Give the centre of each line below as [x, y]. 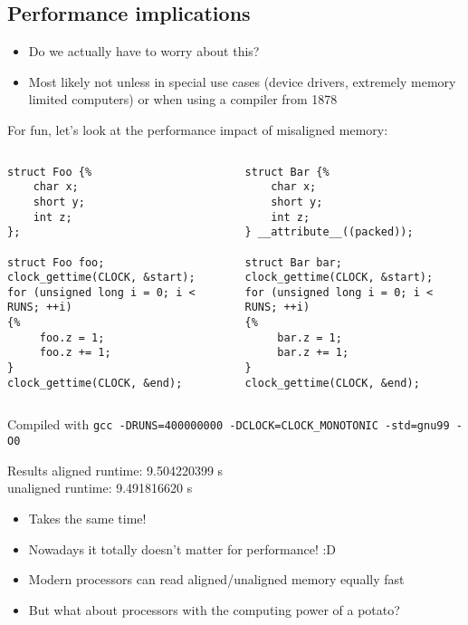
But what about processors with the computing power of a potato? [214, 609]
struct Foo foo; [56, 262]
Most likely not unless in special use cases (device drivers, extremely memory [242, 81]
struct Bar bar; [293, 262]
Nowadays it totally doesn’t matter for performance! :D [182, 548]
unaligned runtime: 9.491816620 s [100, 488]
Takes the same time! [87, 518]
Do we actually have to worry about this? [144, 51]
